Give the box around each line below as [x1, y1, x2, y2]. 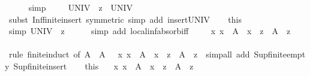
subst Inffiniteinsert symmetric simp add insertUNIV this [8, 13, 242, 25]
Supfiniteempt [254, 48, 306, 60]
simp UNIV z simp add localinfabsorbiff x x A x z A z [8, 25, 291, 37]
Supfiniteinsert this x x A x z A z [13, 59, 194, 72]
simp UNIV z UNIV [28, 1, 133, 13]
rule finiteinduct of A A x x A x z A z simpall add [8, 48, 250, 60]
